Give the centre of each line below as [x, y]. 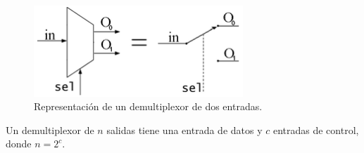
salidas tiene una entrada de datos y [184, 129]
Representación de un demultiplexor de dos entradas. [148, 106]
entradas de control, [316, 129]
